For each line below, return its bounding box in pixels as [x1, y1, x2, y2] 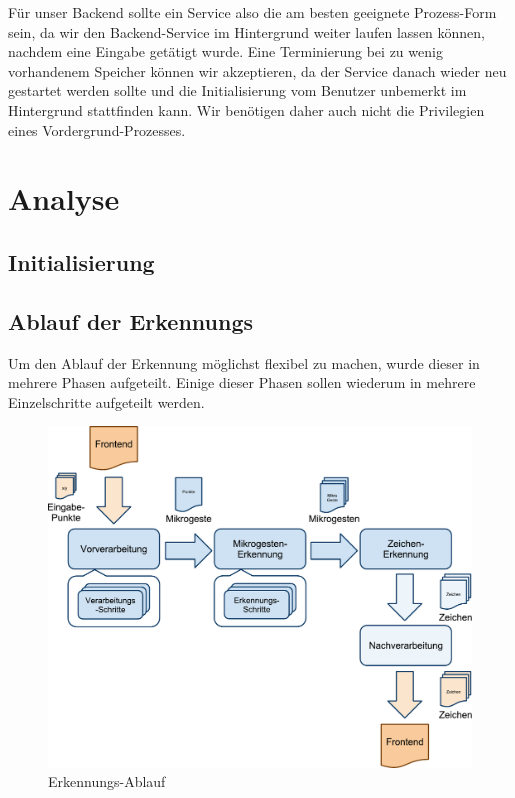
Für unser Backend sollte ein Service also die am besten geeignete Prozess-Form [8, 2, 497, 22]
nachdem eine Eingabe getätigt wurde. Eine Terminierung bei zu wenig [8, 41, 443, 62]
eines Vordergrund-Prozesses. [8, 119, 186, 140]
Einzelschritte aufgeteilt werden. [8, 391, 205, 412]
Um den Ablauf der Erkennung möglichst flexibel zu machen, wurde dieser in [8, 352, 480, 373]
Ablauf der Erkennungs [8, 305, 254, 336]
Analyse [8, 178, 120, 219]
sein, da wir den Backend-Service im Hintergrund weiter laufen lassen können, [8, 21, 486, 42]
